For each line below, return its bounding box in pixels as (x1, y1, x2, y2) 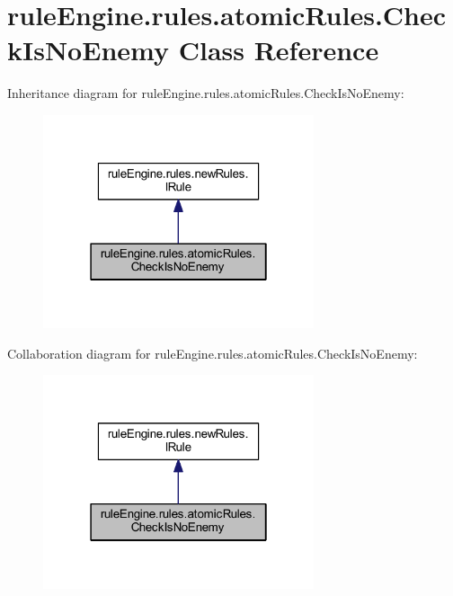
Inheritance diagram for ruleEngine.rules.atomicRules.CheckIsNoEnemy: (7, 84, 404, 102)
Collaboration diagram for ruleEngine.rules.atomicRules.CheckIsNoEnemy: (7, 343, 418, 362)
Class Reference (178, 31, 379, 68)
